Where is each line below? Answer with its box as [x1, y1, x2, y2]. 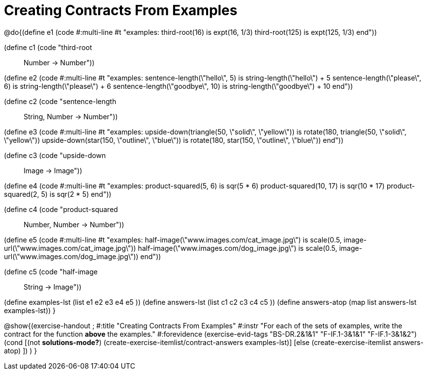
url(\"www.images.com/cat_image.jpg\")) [4, 243, 136, 252]
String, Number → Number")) [24, 112, 118, 121]
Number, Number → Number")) [24, 220, 124, 229]
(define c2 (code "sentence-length [4, 97, 117, 106]
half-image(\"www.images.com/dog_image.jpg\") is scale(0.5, [138, 243, 337, 252]
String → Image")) [24, 282, 82, 291]
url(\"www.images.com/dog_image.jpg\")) [4, 252, 139, 261]
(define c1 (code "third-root [4, 43, 92, 52]
